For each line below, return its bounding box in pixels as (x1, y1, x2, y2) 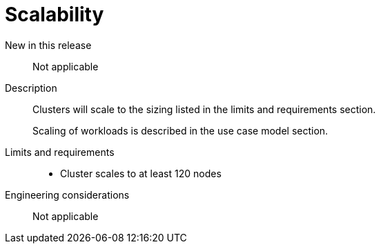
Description (5, 81, 57, 94)
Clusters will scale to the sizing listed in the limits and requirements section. (32, 103, 376, 115)
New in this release (5, 39, 92, 51)
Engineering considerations (5, 188, 130, 201)
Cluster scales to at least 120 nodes (60, 167, 222, 179)
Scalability (5, 3, 104, 26)
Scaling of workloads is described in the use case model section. (32, 124, 329, 137)
